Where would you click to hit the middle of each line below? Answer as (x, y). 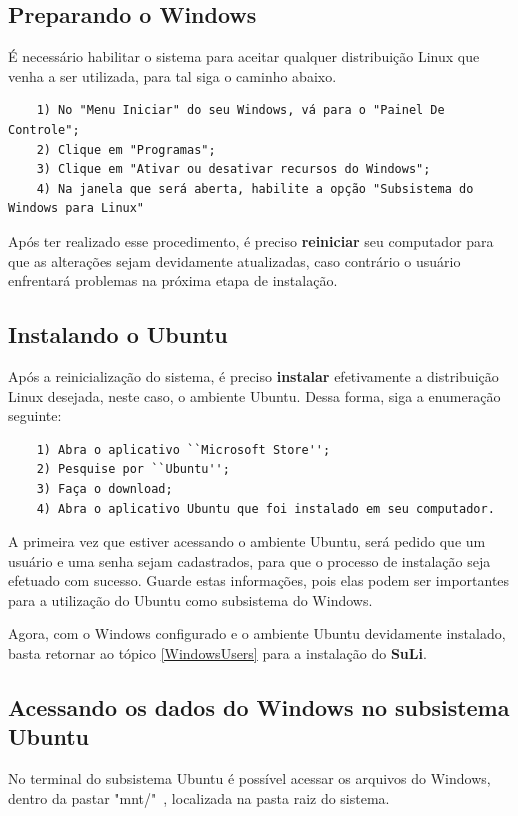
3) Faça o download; (104, 488)
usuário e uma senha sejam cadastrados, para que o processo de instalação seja (249, 560)
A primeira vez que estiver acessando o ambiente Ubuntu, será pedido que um (247, 541)
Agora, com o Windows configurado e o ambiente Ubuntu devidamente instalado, (257, 633)
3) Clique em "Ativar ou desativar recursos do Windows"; (233, 169)
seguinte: (35, 415)
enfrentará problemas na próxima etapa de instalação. (173, 280)
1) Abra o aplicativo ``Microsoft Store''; (183, 449)
